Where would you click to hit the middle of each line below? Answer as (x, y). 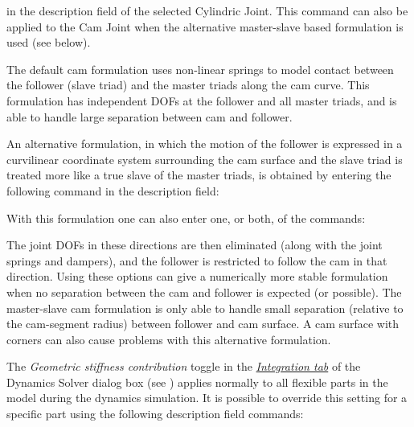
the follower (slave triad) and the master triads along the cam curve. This (188, 85)
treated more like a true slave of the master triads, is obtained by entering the (199, 175)
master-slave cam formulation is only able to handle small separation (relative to (205, 308)
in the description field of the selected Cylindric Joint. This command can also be (207, 10)
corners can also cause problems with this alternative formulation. (169, 339)
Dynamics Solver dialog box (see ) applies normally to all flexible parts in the (197, 382)
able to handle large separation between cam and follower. (150, 116)
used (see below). (49, 42)
